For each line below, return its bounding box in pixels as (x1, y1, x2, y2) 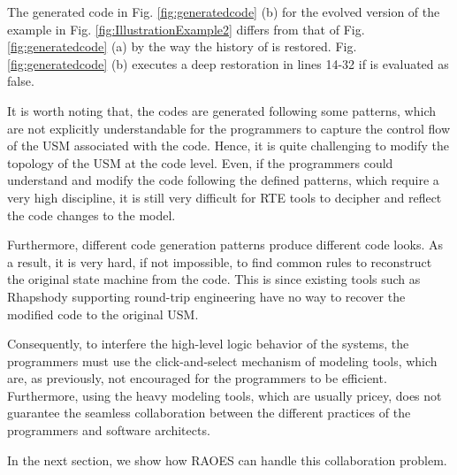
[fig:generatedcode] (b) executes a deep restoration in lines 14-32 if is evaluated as (7, 54, 449, 73)
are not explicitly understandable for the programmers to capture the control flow (7, 119, 450, 137)
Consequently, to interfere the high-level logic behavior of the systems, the (7, 334, 409, 353)
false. (7, 72, 34, 90)
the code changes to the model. (7, 205, 176, 224)
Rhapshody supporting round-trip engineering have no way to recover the (7, 287, 406, 305)
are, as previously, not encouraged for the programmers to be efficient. (7, 369, 387, 387)
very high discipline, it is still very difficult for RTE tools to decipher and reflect (7, 188, 442, 206)
